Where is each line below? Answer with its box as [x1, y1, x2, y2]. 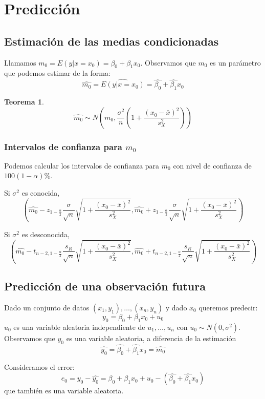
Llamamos [4, 57, 36, 68]
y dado [165, 302, 187, 312]
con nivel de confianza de [173, 160, 252, 171]
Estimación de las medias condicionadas [4, 33, 219, 49]
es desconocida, [21, 228, 70, 239]
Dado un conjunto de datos [4, 302, 90, 312]
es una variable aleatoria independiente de [13, 321, 145, 332]
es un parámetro [210, 57, 261, 68]
